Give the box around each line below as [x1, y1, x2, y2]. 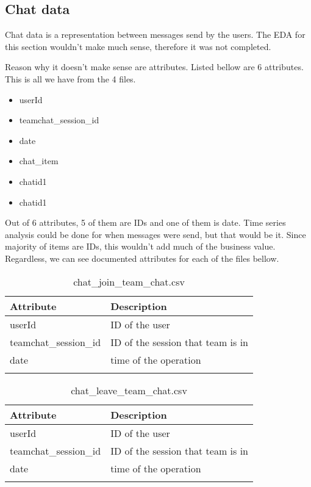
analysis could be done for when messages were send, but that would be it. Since [5, 228, 306, 240]
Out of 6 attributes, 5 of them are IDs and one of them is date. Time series [5, 216, 286, 229]
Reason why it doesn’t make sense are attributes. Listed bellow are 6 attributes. [5, 60, 304, 73]
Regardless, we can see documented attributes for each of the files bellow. [5, 251, 279, 264]
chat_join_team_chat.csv [73, 274, 185, 289]
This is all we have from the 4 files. [5, 72, 136, 85]
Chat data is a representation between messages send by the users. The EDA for [5, 28, 306, 41]
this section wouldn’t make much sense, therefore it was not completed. [5, 40, 271, 52]
